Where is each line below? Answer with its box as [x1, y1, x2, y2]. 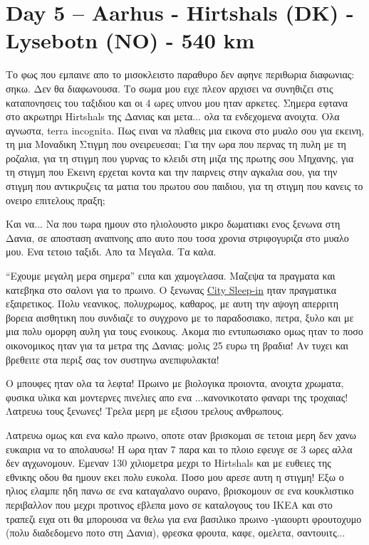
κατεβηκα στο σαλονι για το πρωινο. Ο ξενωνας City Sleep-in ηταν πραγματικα [6, 282, 337, 297]
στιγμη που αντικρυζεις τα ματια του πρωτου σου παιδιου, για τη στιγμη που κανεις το [6, 179, 363, 194]
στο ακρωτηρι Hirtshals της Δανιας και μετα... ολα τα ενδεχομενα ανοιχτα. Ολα [6, 109, 340, 124]
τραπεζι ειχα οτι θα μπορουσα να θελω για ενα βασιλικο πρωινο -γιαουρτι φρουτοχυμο [6, 511, 362, 526]
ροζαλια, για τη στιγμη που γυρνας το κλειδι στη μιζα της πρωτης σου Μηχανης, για [6, 150, 354, 165]
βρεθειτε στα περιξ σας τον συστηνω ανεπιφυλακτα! [6, 351, 219, 366]
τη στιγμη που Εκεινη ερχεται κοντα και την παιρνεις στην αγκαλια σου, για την [6, 164, 338, 179]
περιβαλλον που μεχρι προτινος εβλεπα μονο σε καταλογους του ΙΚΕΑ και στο [6, 497, 333, 512]
